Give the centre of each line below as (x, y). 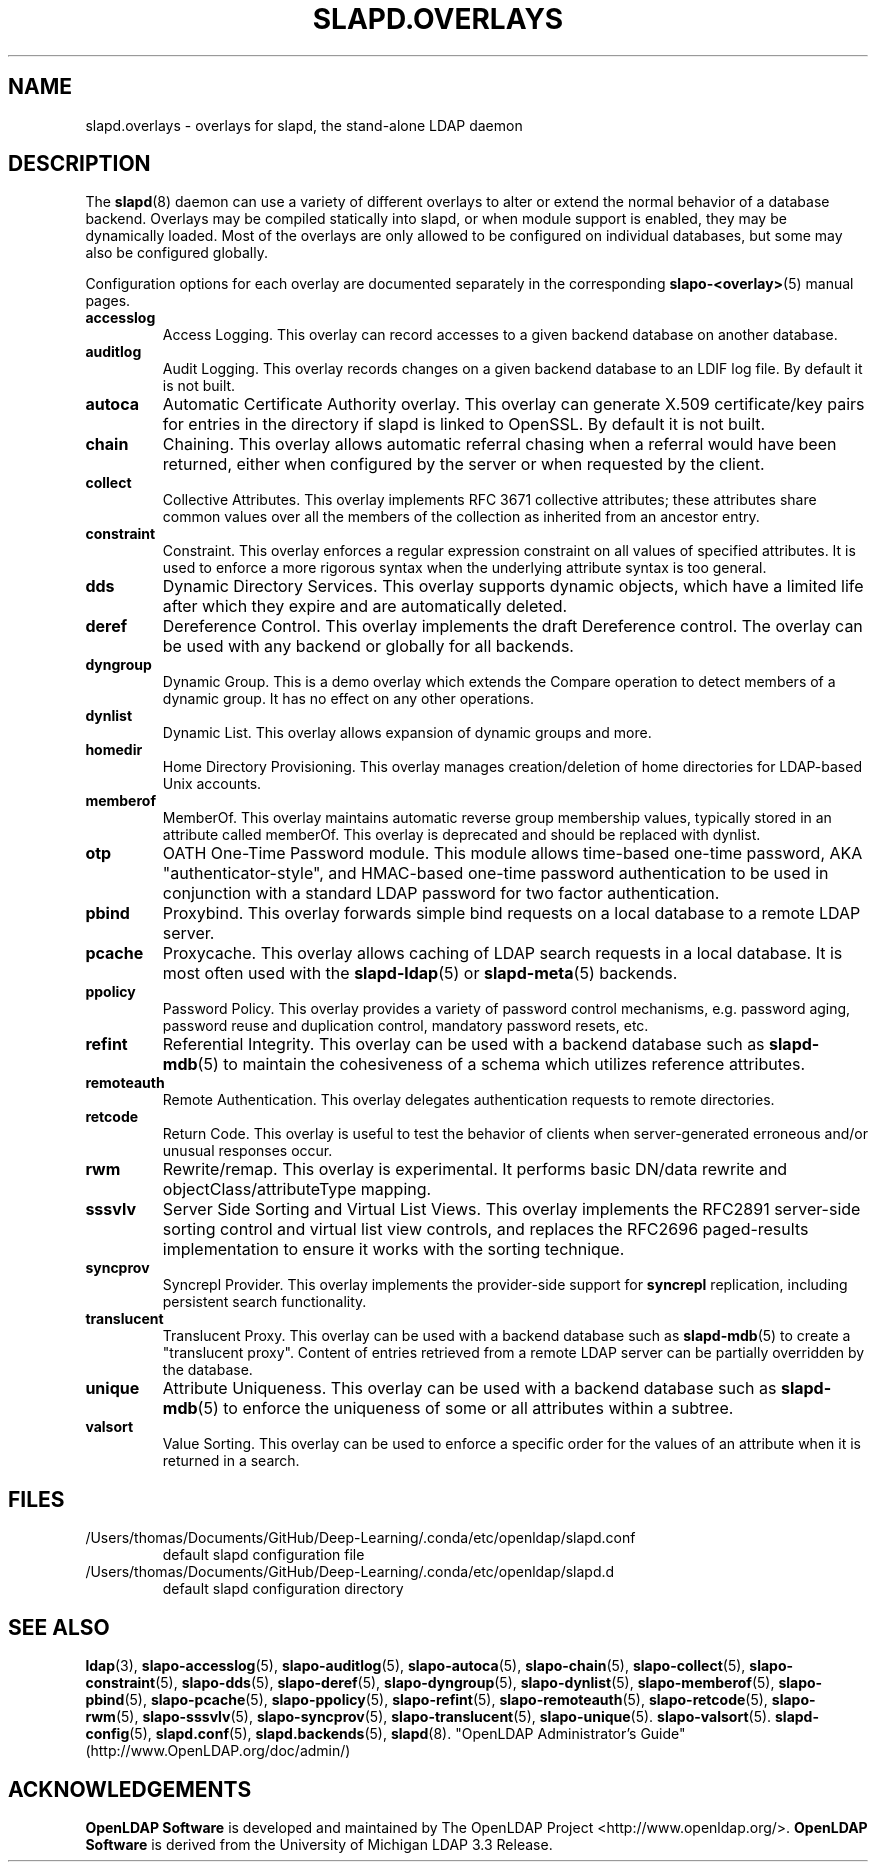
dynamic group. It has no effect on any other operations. (348, 699)
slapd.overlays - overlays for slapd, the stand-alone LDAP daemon (304, 125)
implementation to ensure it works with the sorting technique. (393, 1249)
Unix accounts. (212, 784)
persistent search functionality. (264, 1302)
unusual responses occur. (247, 1151)
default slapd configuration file (263, 1555)
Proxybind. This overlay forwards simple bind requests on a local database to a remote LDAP (511, 913)
